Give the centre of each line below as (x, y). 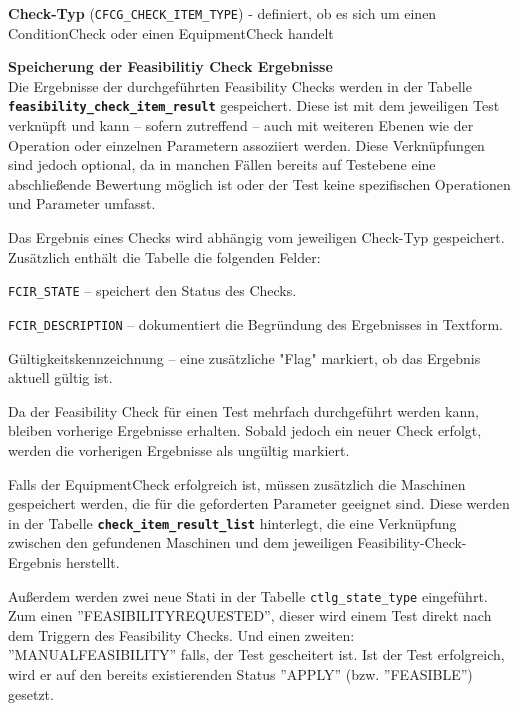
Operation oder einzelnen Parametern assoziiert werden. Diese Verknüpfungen (246, 144)
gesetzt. (31, 693)
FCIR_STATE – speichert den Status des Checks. (152, 290)
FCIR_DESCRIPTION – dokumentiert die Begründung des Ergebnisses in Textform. (255, 323)
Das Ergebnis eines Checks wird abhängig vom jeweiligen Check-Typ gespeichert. (256, 237)
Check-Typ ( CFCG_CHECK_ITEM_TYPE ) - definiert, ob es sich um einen (222, 13)
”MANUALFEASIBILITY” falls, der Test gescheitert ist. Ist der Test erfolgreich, (256, 654)
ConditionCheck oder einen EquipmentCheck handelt (171, 32)
